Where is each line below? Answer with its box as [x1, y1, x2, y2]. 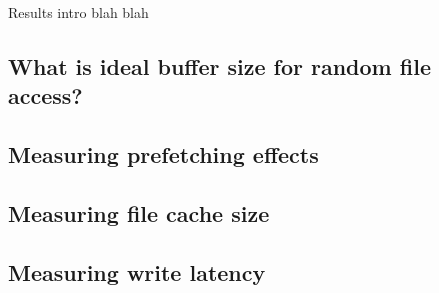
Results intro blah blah [8, 2, 149, 22]
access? [8, 80, 83, 111]
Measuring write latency [8, 256, 266, 287]
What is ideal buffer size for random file [8, 50, 431, 81]
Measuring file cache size [8, 197, 270, 228]
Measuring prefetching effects [8, 139, 319, 170]
